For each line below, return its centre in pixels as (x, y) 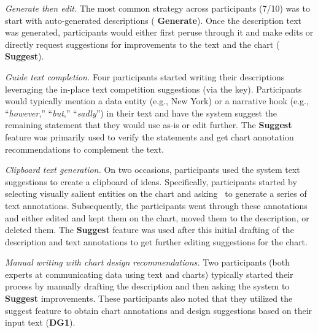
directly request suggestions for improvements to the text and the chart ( (142, 44)
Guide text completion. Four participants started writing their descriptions (145, 76)
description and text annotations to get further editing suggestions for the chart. (156, 241)
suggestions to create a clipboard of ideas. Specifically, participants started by (151, 181)
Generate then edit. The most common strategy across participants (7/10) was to (157, 8)
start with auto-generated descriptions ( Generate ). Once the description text (153, 20)
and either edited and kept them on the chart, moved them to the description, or (157, 217)
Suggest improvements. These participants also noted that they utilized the (149, 298)
